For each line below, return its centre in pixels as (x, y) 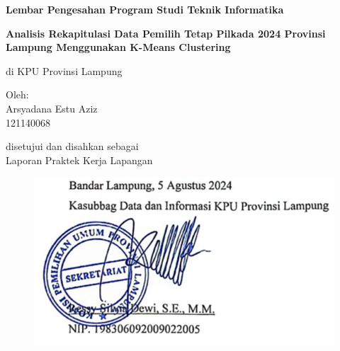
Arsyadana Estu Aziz (52, 108)
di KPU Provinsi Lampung (64, 70)
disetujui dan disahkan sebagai (72, 146)
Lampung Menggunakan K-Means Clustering (118, 47)
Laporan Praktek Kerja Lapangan (79, 160)
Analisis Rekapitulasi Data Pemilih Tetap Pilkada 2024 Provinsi (166, 33)
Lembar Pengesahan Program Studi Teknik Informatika (145, 9)
